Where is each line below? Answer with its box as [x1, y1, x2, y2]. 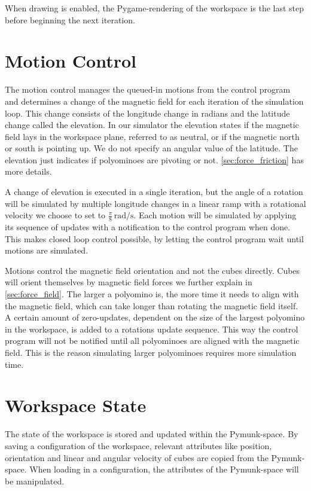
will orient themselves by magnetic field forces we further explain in [5, 276, 252, 288]
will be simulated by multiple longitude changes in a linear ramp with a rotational [5, 197, 306, 209]
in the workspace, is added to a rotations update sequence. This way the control [5, 322, 298, 335]
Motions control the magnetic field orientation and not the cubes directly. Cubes [5, 264, 300, 276]
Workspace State [5, 393, 147, 417]
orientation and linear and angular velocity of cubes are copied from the [5, 451, 269, 463]
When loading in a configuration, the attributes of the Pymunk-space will [29, 463, 299, 475]
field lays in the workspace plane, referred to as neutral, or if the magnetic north [5, 130, 300, 142]
